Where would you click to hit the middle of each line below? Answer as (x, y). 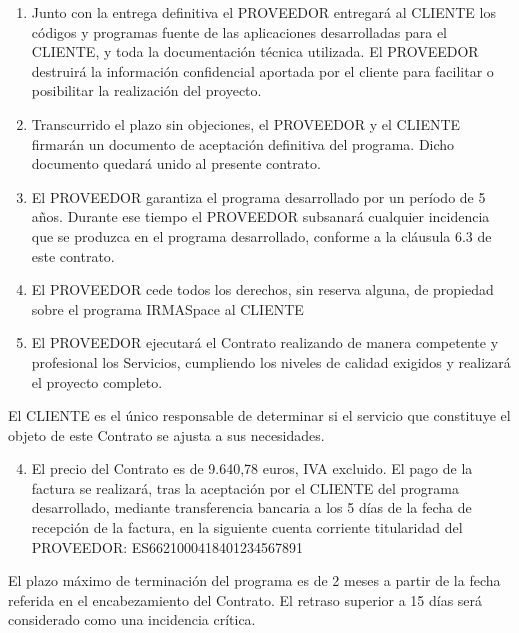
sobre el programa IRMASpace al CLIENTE (167, 308)
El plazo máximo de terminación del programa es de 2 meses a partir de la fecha (254, 580)
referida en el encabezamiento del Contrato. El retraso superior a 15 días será (245, 599)
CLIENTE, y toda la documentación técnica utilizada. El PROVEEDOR (255, 51)
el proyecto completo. (97, 381)
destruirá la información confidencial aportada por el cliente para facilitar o (262, 70)
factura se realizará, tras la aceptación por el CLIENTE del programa (245, 487)
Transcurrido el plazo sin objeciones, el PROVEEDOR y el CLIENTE (246, 123)
